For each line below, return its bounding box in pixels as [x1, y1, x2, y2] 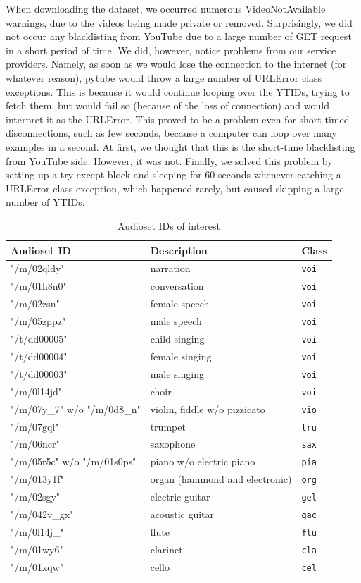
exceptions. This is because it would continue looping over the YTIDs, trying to [6, 84, 350, 99]
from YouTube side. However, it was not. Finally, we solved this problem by [6, 153, 333, 168]
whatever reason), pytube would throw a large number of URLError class [6, 70, 322, 85]
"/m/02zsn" [11, 296, 60, 311]
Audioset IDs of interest [118, 218, 220, 233]
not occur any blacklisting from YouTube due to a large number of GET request [6, 29, 352, 44]
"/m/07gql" [11, 419, 59, 434]
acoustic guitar [150, 507, 215, 522]
